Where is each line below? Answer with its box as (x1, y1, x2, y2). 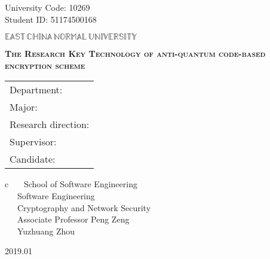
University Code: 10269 (5, 1, 90, 13)
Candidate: (10, 152, 56, 166)
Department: (10, 83, 63, 97)
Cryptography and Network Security (17, 201, 151, 214)
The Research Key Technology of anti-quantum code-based (5, 47, 266, 60)
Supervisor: (10, 135, 57, 149)
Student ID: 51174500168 (5, 13, 97, 25)
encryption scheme (5, 59, 85, 71)
